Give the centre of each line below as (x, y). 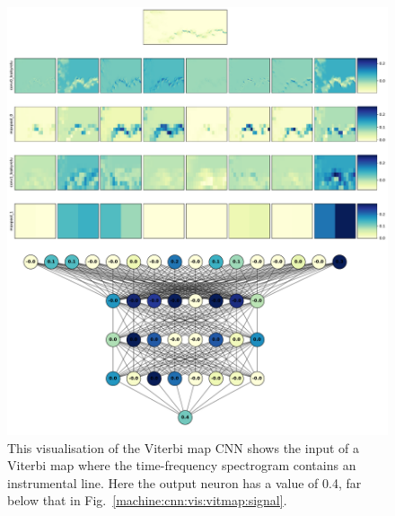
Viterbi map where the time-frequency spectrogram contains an (182, 465)
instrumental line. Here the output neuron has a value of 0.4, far (184, 482)
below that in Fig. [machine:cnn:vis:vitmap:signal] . (147, 500)
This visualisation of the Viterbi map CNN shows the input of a (184, 447)
